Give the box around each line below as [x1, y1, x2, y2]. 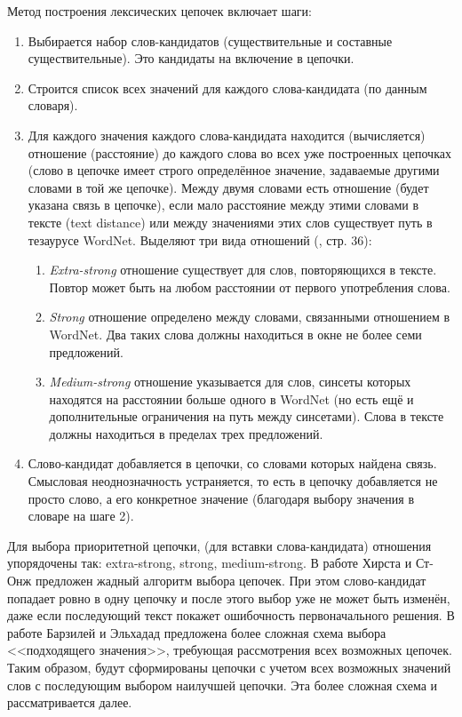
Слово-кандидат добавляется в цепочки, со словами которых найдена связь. [28, 454, 437, 473]
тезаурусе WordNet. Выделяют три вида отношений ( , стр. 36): [28, 230, 372, 249]
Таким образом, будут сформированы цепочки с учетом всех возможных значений [7, 658, 451, 676]
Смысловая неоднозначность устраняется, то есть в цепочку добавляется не [28, 472, 438, 490]
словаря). [28, 96, 78, 115]
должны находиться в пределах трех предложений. [49, 424, 323, 442]
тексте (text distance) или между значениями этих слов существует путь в [28, 212, 433, 231]
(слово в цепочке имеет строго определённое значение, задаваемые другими [28, 161, 440, 179]
